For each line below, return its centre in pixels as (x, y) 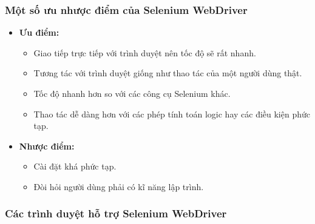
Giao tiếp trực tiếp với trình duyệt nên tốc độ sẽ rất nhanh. (145, 52)
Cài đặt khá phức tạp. (75, 166)
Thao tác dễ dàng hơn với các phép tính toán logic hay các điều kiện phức (172, 114)
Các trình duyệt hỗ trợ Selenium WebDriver (116, 213)
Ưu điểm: (39, 32)
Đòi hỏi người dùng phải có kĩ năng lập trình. (119, 186)
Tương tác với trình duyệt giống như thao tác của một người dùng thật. (168, 73)
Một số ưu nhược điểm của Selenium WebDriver (126, 9)
